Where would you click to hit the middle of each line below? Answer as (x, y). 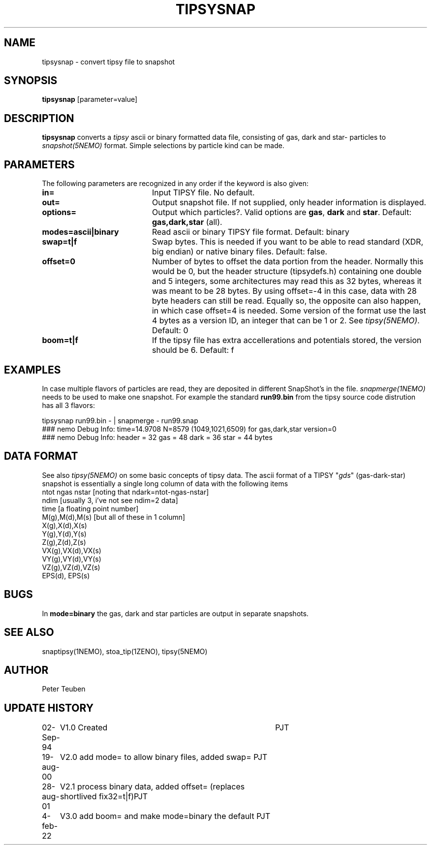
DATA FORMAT (41, 456)
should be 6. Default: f (193, 350)
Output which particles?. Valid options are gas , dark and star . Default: (282, 212)
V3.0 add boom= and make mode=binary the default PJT (165, 816)
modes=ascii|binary (80, 232)
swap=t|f (60, 242)
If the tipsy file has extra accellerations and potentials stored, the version (287, 340)
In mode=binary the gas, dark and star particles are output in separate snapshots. (175, 613)
